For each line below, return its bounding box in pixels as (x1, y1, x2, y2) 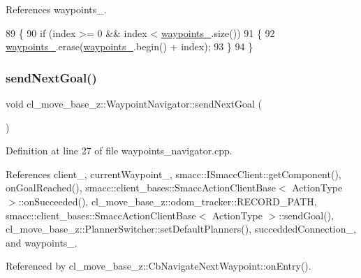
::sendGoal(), (279, 207, 334, 222)
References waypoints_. (6, 2, 107, 16)
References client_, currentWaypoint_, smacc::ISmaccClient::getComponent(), (6, 166, 341, 181)
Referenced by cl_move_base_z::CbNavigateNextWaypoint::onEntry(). (6, 258, 311, 273)
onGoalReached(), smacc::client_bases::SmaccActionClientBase (6, 180, 276, 195)
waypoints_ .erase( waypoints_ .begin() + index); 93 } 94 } (6, 39, 253, 54)
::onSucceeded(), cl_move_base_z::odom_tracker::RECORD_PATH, (18, 193, 317, 208)
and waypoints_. (6, 235, 78, 249)
